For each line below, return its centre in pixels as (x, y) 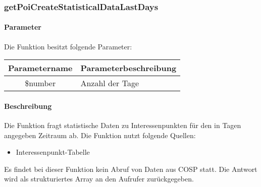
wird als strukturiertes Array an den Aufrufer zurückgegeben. (99, 179)
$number (40, 83)
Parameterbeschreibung (128, 68)
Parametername (40, 68)
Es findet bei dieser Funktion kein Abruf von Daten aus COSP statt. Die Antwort (131, 169)
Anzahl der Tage (110, 83)
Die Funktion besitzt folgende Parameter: (68, 46)
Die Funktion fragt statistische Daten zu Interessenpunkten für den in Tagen (123, 125)
